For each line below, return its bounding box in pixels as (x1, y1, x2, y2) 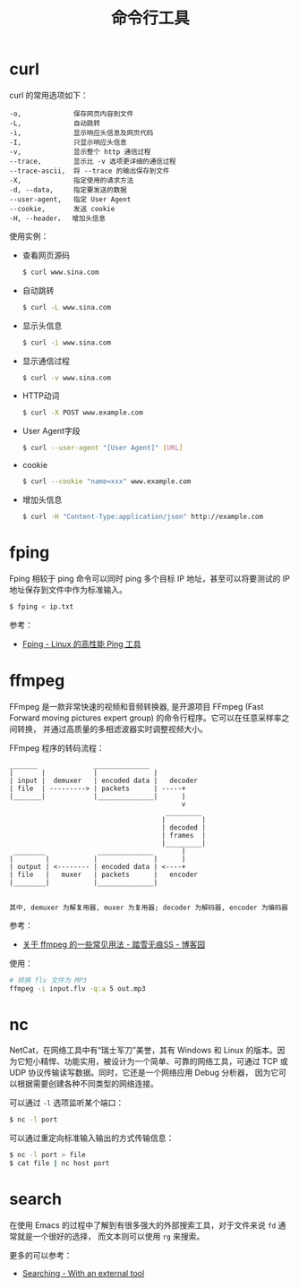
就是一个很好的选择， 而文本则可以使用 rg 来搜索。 (16, 1231, 205, 1241)
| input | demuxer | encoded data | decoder (9, 776, 199, 785)
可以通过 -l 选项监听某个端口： (9, 1097, 124, 1108)
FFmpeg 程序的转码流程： (9, 742, 105, 753)
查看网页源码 (21, 250, 70, 260)
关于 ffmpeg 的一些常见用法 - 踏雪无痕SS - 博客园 (21, 939, 206, 950)
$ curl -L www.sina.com (21, 303, 112, 311)
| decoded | (161, 822, 206, 832)
